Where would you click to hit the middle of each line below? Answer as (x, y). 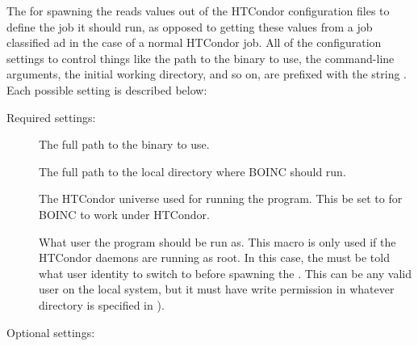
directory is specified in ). (102, 304)
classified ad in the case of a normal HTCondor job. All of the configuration (194, 42)
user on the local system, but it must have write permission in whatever (217, 289)
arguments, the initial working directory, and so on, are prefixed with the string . (207, 74)
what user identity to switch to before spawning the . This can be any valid (225, 273)
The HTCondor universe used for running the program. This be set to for (221, 198)
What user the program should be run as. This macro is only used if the (217, 241)
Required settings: (51, 117)
